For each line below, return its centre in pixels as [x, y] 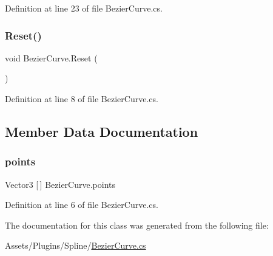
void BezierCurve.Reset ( [51, 57]
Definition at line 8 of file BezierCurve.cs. [82, 99]
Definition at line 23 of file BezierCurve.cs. [84, 8]
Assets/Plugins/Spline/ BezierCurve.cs [76, 245]
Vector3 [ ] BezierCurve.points [60, 184]
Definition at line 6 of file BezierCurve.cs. [82, 205]
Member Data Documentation [102, 131]
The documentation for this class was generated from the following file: [137, 225]
